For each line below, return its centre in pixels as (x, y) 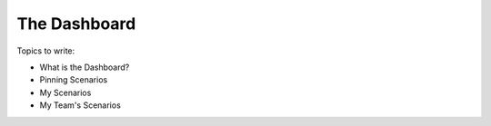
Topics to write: (46, 51)
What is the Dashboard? (85, 67)
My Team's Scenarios (80, 105)
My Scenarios (65, 92)
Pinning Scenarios (74, 80)
